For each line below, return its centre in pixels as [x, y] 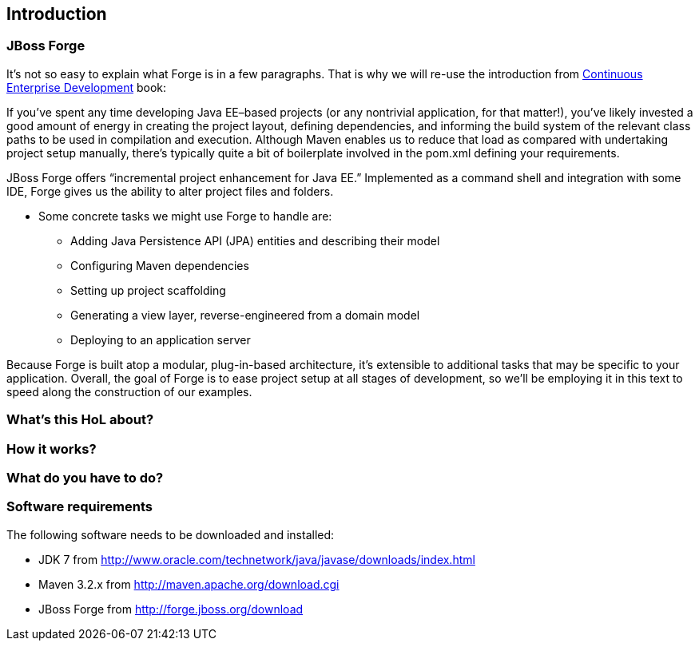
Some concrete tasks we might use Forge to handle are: [185, 216]
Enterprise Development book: [87, 87]
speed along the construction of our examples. [129, 391]
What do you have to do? [85, 477]
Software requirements [80, 507]
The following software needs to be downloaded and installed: [171, 534]
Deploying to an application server [161, 339]
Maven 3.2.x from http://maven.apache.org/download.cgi [189, 584]
